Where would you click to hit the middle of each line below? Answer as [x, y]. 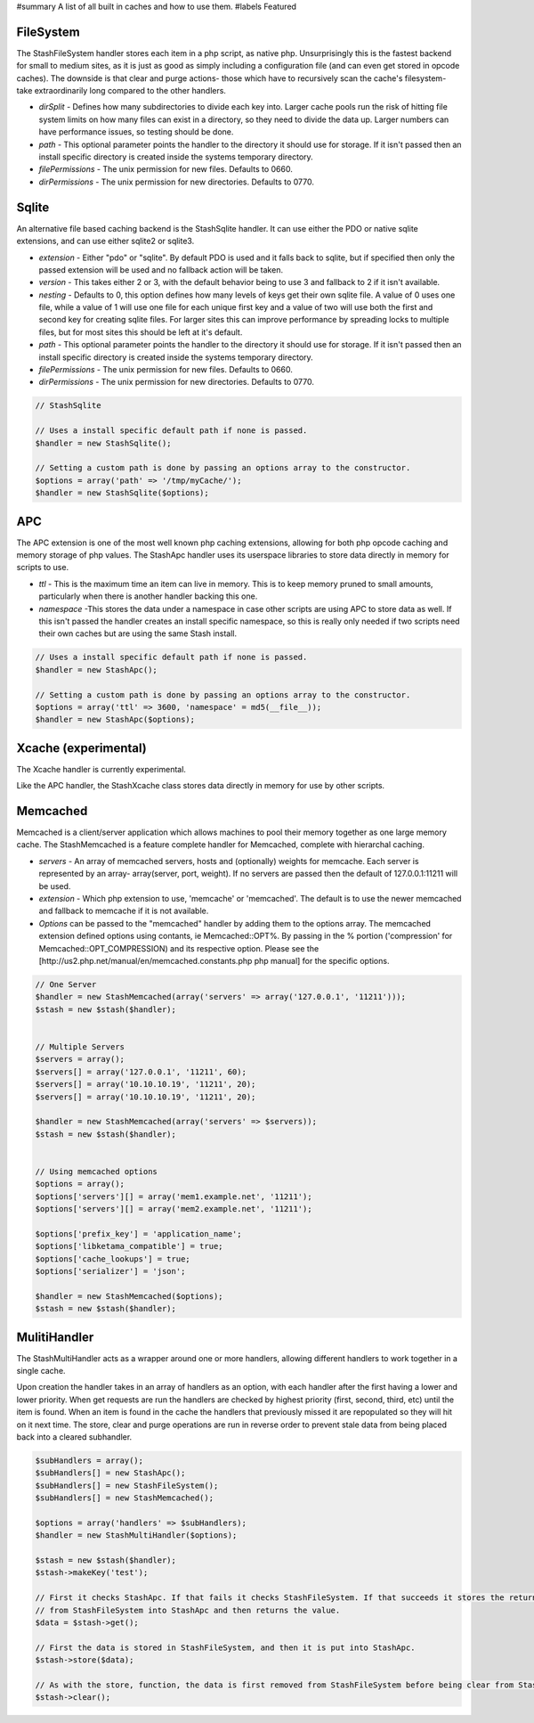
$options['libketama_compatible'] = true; [129, 1246]
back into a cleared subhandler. [74, 1437]
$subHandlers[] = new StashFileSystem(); [127, 1485]
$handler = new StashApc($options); [115, 720]
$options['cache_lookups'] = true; [113, 1259]
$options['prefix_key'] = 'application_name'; [138, 1233]
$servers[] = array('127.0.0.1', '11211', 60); [141, 1072]
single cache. [41, 1371]
